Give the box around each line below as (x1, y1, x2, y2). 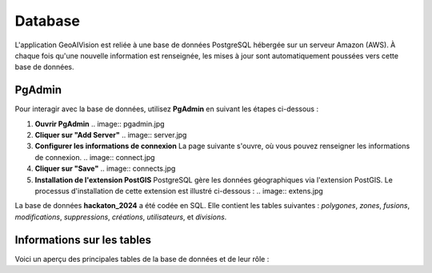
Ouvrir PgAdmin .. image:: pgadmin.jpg (34, 118, 165, 128)
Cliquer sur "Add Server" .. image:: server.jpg (34, 130, 187, 140)
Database (14, 12, 80, 30)
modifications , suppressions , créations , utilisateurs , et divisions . (14, 212, 227, 222)
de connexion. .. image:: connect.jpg (34, 152, 155, 162)
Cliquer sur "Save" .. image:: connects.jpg (34, 164, 176, 174)
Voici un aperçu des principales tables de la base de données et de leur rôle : (14, 254, 270, 263)
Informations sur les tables (14, 233, 152, 247)
